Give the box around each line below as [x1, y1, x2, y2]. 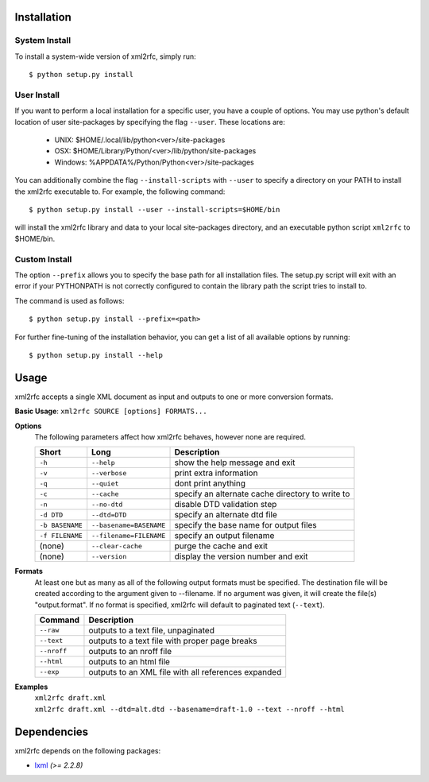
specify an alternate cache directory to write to [174, 489, 350, 500]
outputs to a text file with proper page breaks [88, 635, 257, 646]
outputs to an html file [88, 656, 171, 667]
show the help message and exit [174, 457, 296, 468]
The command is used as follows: [14, 296, 125, 305]
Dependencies [14, 725, 89, 738]
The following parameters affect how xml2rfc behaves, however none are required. [34, 432, 306, 441]
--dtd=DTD [91, 510, 127, 519]
